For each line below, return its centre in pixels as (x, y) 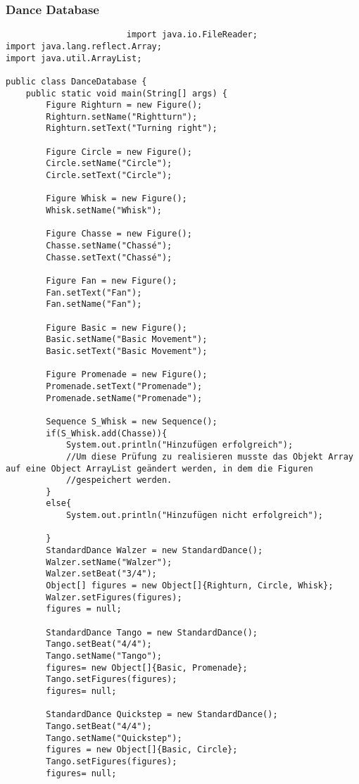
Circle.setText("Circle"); (109, 176)
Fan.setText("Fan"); (94, 292)
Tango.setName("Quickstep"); (114, 738)
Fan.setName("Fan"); (94, 304)
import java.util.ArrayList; (74, 58)
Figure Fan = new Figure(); (112, 281)
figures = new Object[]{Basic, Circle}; (142, 750)
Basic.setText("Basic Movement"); (127, 351)
